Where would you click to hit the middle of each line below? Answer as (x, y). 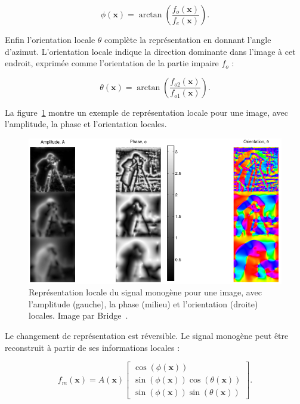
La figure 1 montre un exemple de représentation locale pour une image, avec (146, 112)
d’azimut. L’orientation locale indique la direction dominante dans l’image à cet (150, 51)
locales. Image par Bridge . (78, 315)
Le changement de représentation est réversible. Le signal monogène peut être (147, 336)
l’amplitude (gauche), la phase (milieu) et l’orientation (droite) (143, 303)
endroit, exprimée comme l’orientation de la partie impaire (112, 63)
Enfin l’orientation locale (50, 39)
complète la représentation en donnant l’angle (188, 39)
